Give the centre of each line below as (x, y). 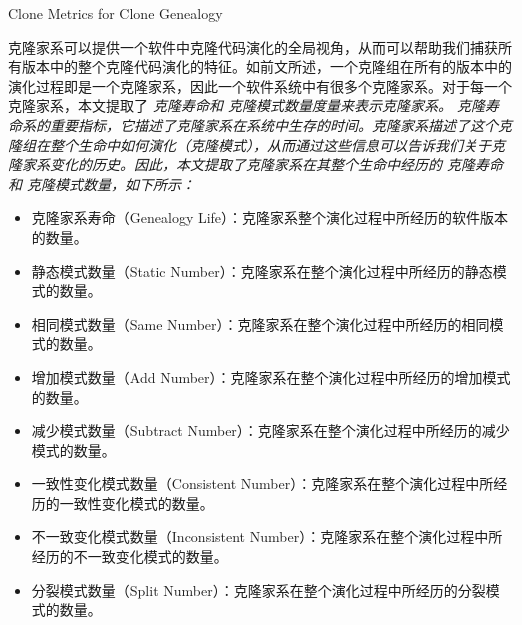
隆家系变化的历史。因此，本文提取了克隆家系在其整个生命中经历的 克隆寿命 (256, 164)
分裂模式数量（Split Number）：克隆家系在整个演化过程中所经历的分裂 (258, 589)
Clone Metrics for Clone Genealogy (115, 13)
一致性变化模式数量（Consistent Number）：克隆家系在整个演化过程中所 (262, 483)
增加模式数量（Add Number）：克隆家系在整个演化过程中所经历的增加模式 (271, 376)
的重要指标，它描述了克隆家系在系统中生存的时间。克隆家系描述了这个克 (274, 124)
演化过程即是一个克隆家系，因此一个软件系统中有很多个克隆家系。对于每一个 (260, 85)
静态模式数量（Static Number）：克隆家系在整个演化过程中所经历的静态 (262, 270)
